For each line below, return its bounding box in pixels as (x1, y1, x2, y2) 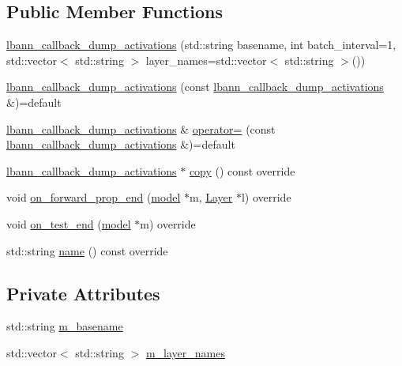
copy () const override (189, 162, 295, 179)
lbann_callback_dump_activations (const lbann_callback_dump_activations (6, 78, 384, 95)
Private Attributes (6, 281, 160, 305)
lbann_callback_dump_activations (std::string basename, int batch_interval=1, (6, 36, 396, 53)
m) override (140, 215, 196, 232)
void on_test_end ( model (6, 215, 131, 232)
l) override (241, 189, 291, 206)
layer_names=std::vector (145, 51, 267, 68)
